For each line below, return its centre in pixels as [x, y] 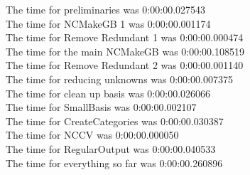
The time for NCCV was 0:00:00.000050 [92, 135]
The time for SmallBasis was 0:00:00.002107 [101, 107]
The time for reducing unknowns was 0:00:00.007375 [119, 79]
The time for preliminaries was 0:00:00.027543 [106, 9]
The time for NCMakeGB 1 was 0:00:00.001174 [108, 23]
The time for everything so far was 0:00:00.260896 [114, 163]
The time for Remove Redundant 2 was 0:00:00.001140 [125, 65]
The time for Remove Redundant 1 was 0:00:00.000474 [125, 37]
